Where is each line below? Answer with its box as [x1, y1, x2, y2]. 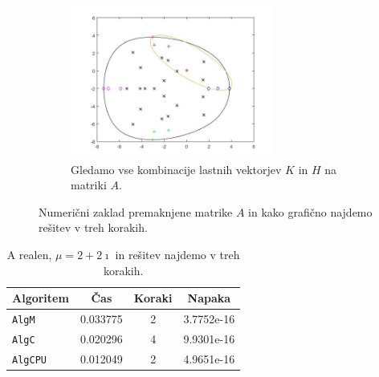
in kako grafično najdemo [248, 203, 373, 220]
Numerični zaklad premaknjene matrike [39, 203, 233, 220]
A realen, [6, 245, 52, 262]
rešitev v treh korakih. [39, 219, 148, 236]
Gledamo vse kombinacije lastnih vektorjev [71, 160, 282, 177]
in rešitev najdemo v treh [115, 245, 240, 262]
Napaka [187, 290, 231, 306]
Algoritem [12, 290, 69, 306]
